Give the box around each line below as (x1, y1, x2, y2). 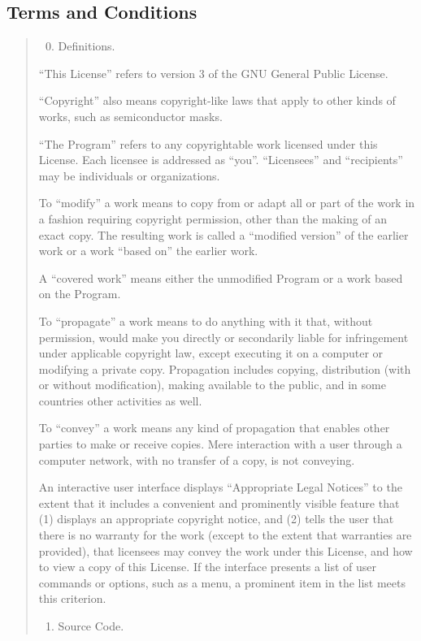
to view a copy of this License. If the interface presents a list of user (38, 558, 377, 575)
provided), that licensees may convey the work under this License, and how (38, 542, 413, 559)
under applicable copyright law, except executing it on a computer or (38, 344, 384, 362)
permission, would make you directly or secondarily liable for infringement (38, 328, 409, 345)
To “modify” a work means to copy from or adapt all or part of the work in (38, 194, 415, 211)
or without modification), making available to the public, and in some (38, 376, 386, 393)
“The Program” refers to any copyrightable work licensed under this (38, 135, 378, 152)
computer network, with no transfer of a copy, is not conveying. (38, 451, 355, 468)
